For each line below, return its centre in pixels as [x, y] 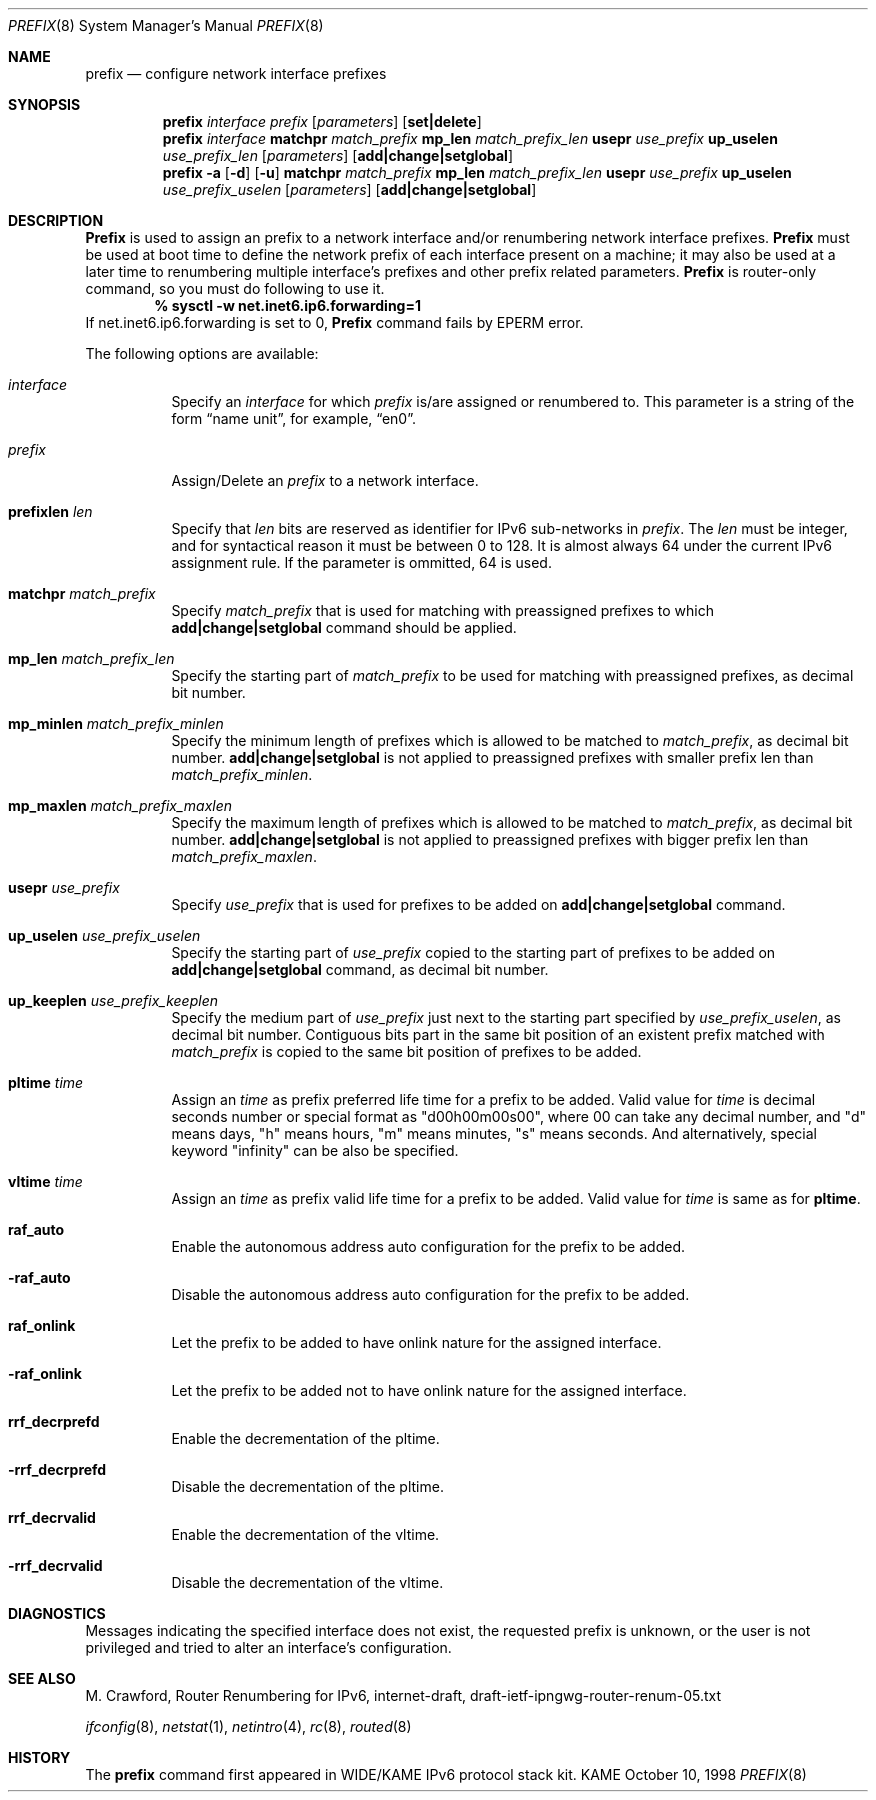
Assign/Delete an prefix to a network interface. [325, 480]
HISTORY [39, 1757]
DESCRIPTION [56, 220]
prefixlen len [50, 511]
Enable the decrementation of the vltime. [305, 1534]
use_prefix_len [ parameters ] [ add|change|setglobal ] [337, 155]
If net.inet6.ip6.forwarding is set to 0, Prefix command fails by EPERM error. [334, 322]
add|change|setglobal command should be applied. [344, 627]
